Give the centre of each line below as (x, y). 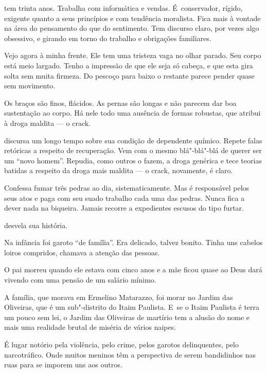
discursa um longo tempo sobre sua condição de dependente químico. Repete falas (133, 140)
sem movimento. (30, 86)
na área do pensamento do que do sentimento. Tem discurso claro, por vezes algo (132, 28)
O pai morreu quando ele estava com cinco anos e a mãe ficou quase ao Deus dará (133, 269)
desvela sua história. (36, 225)
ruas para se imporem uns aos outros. (63, 365)
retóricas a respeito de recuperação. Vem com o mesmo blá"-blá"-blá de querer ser (133, 150)
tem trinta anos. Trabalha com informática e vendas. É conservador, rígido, (123, 8)
